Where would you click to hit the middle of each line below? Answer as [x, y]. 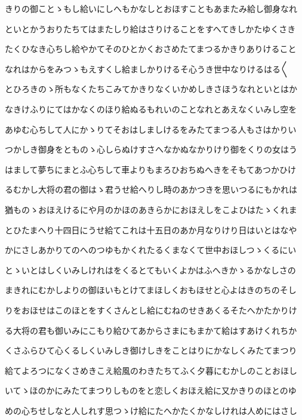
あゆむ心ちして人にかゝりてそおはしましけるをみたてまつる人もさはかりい [151, 129]
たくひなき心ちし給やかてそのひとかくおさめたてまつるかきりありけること [151, 49]
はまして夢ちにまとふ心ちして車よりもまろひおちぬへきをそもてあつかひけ [150, 169]
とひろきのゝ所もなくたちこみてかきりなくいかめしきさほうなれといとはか [151, 89]
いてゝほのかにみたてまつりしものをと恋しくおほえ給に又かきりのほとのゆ [151, 390]
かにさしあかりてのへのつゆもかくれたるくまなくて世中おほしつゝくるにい [151, 250]
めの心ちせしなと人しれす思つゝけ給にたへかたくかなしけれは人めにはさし [151, 410]
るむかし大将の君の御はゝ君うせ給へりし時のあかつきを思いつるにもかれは [151, 189]
